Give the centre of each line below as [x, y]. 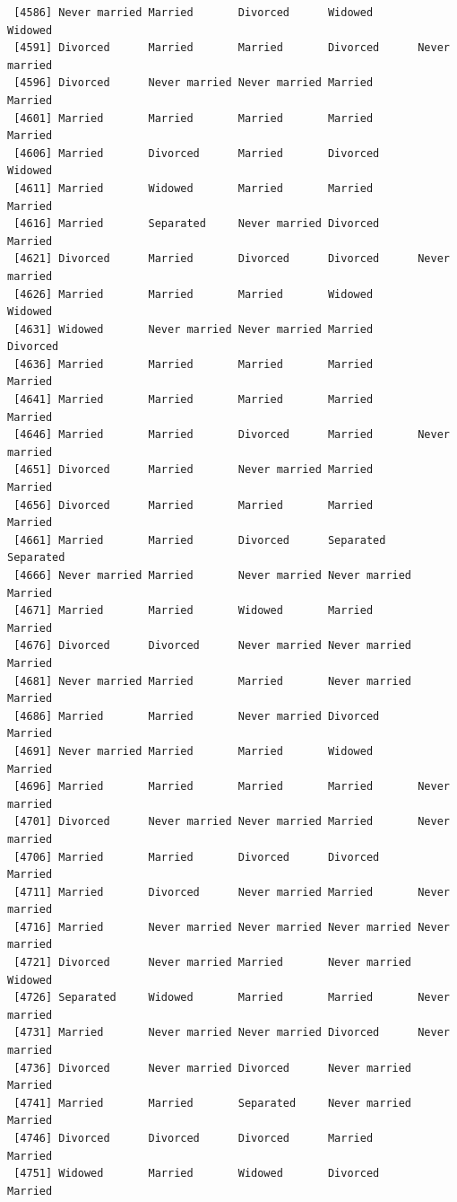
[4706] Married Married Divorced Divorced [197, 857]
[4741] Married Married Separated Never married [213, 1103]
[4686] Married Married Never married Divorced [197, 716]
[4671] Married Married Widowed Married [194, 611]
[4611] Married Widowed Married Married [194, 188]
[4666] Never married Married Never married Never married [213, 575]
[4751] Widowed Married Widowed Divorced [197, 1174]
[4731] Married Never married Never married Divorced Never [232, 1033]
